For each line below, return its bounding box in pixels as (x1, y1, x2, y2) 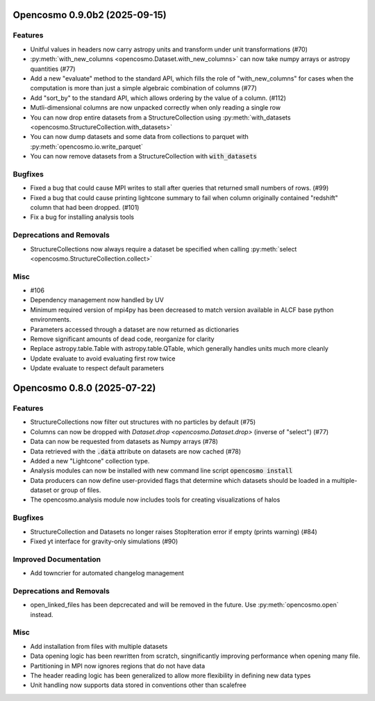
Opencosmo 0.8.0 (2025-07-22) (12, 382, 156, 394)
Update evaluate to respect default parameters (30, 364, 165, 372)
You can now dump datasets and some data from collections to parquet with (30, 133, 249, 141)
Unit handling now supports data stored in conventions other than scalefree (30, 681, 247, 689)
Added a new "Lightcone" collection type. (30, 456, 150, 465)
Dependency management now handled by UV (30, 296, 165, 304)
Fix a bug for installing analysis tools (30, 213, 135, 222)
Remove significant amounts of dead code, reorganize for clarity (30, 335, 215, 343)
